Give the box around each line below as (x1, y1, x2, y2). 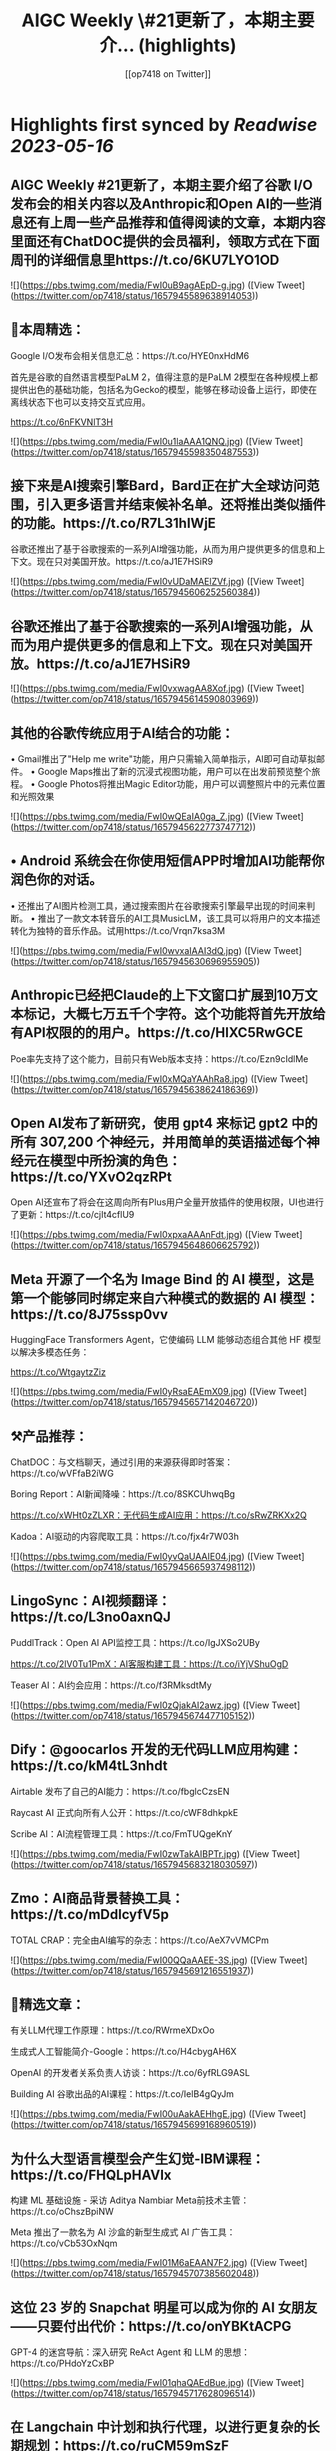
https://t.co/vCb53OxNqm (10, 2237, 118, 2250)
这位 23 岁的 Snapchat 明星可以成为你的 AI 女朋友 (10, 2299, 318, 2316)
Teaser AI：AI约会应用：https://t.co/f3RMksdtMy (10, 1679, 212, 1691)
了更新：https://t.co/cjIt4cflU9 (10, 1209, 135, 1221)
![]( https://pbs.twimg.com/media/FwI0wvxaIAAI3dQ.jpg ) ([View (10, 944, 272, 956)
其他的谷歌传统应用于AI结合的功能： (10, 724, 235, 741)
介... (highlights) (99, 34, 237, 57)
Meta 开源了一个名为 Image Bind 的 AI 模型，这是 (10, 1271, 315, 1288)
